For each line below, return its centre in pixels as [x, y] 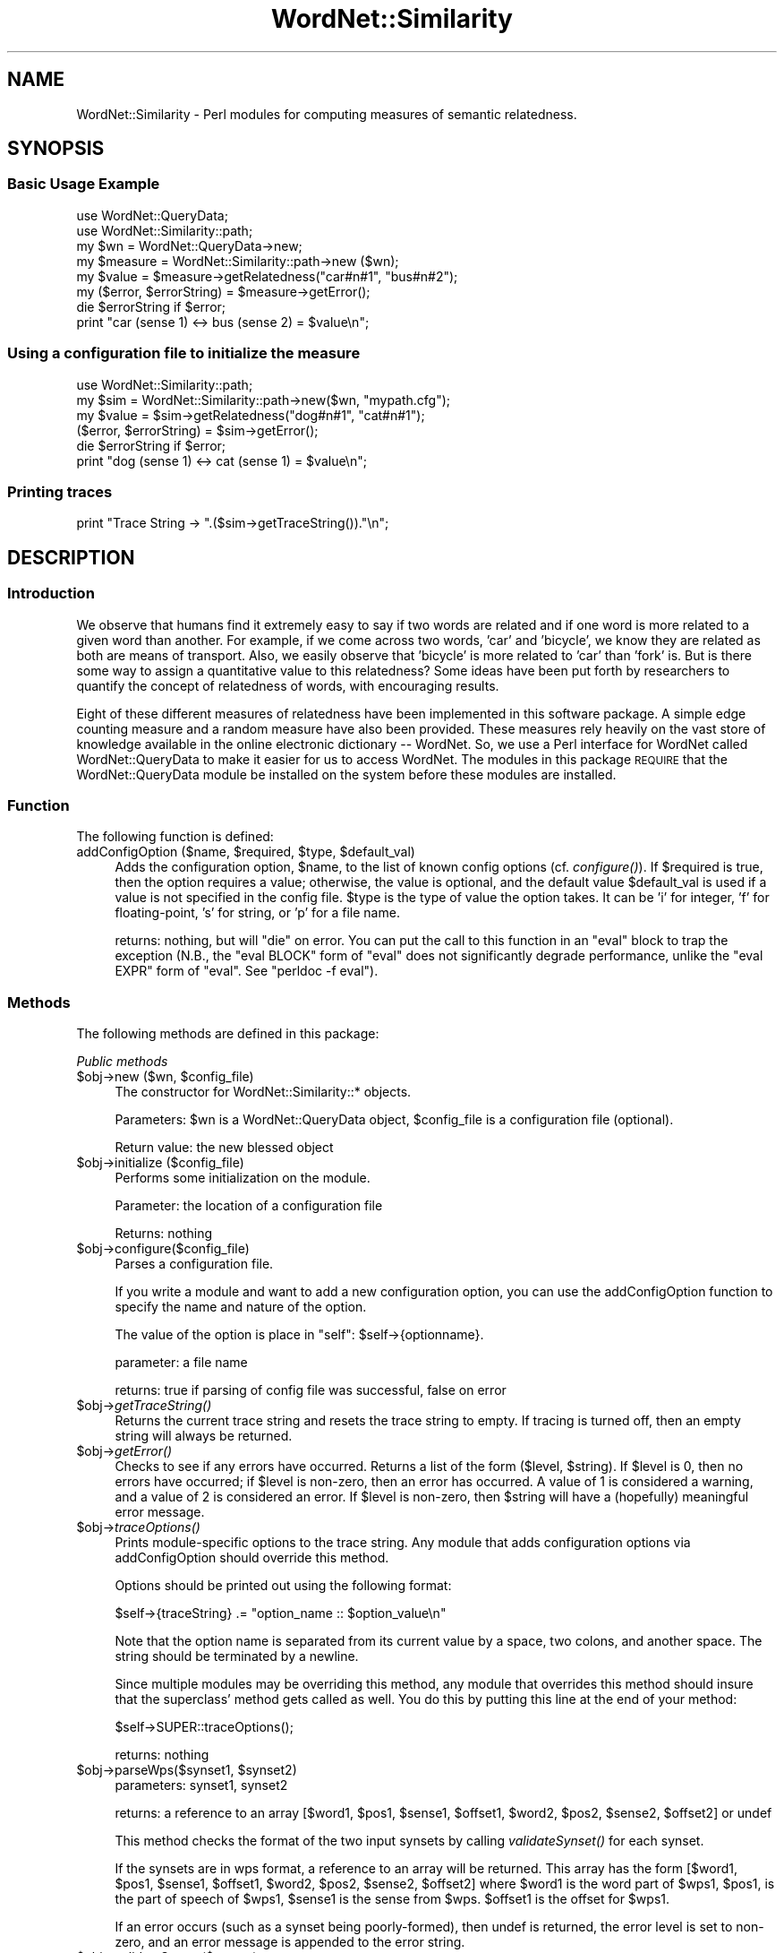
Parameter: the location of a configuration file [249, 1206]
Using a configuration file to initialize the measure [184, 353]
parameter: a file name [181, 1363]
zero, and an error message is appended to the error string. [290, 1942]
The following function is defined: [175, 837]
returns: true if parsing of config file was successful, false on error [311, 1390]
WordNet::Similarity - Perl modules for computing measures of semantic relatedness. [327, 114]
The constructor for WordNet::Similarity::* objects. [263, 1092]
